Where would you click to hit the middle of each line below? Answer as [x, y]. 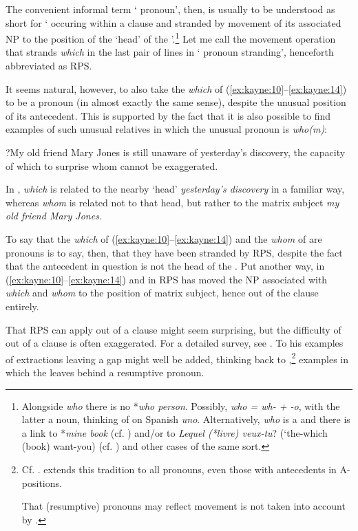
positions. [42, 483]
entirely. [22, 306]
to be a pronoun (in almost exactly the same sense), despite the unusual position [176, 102]
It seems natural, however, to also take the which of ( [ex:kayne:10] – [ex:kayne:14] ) [176, 88]
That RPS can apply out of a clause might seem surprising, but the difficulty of [173, 329]
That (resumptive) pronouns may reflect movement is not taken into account [183, 506]
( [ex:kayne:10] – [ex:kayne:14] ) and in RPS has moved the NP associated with [167, 279]
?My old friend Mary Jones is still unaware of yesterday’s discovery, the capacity [176, 152]
